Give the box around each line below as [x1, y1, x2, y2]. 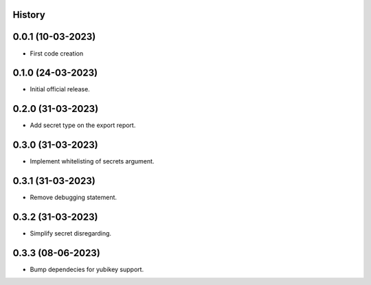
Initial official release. [30, 85, 91, 93]
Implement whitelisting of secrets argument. [30, 157, 155, 166]
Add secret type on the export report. [30, 121, 136, 130]
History [12, 9, 46, 21]
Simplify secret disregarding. [30, 229, 112, 238]
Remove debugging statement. [30, 193, 117, 202]
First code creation [30, 49, 84, 58]
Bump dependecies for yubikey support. [30, 265, 144, 273]
